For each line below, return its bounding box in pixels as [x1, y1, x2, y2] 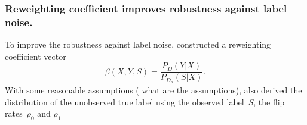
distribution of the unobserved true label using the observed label [5, 95, 244, 108]
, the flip [253, 95, 285, 108]
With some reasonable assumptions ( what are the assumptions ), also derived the [5, 84, 302, 96]
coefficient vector [5, 49, 66, 62]
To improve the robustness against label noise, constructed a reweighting [5, 38, 271, 51]
